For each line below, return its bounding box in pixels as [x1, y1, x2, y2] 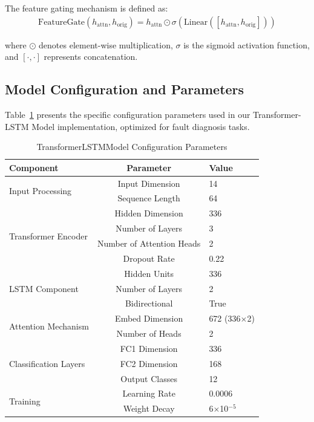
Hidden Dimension [114, 207, 183, 219]
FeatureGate [38, 18, 85, 27]
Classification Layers [9, 357, 85, 369]
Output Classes [120, 372, 177, 385]
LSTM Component [9, 282, 79, 294]
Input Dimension [117, 177, 180, 189]
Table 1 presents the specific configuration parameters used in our [5, 108, 250, 121]
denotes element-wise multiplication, [39, 38, 173, 51]
